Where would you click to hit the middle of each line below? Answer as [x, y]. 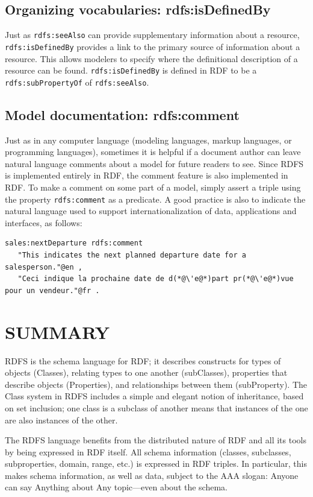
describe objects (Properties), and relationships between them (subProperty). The [156, 384]
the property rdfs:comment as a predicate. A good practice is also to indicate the [155, 199]
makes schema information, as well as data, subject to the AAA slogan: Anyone [152, 475]
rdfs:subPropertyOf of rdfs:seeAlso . [77, 82]
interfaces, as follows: [44, 222]
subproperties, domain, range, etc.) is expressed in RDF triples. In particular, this [156, 464]
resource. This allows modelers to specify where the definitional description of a [151, 58]
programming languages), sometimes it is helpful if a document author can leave [153, 152]
